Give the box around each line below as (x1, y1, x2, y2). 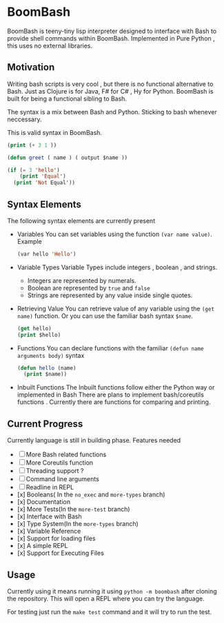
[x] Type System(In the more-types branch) (17, 520, 139, 528)
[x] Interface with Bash (17, 512, 82, 520)
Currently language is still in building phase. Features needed (7, 436, 181, 445)
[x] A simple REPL (17, 542, 68, 550)
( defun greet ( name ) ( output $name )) (7, 154, 128, 161)
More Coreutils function (26, 458, 94, 467)
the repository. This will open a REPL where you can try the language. (7, 594, 205, 602)
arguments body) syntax (17, 351, 85, 359)
